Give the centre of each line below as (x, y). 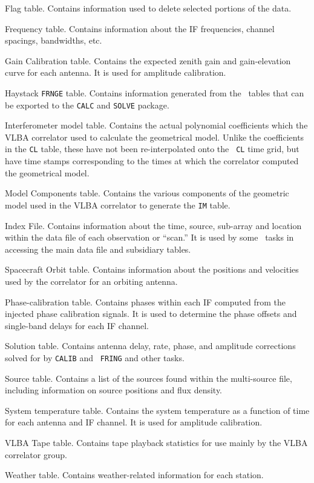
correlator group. (36, 454)
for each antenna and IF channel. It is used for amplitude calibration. (134, 422)
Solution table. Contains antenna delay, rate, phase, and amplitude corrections (150, 346)
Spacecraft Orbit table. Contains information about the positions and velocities (152, 269)
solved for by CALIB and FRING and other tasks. (95, 357)
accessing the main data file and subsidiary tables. (98, 249)
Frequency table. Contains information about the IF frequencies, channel (140, 28)
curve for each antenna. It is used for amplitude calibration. (116, 72)
